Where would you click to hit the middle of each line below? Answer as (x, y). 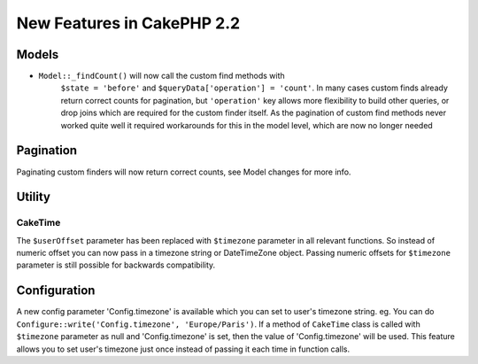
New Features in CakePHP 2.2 (128, 23)
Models (38, 54)
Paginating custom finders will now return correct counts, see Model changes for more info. (184, 172)
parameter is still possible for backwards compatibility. (116, 265)
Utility (33, 197)
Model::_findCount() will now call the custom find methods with (162, 76)
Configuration (56, 291)
